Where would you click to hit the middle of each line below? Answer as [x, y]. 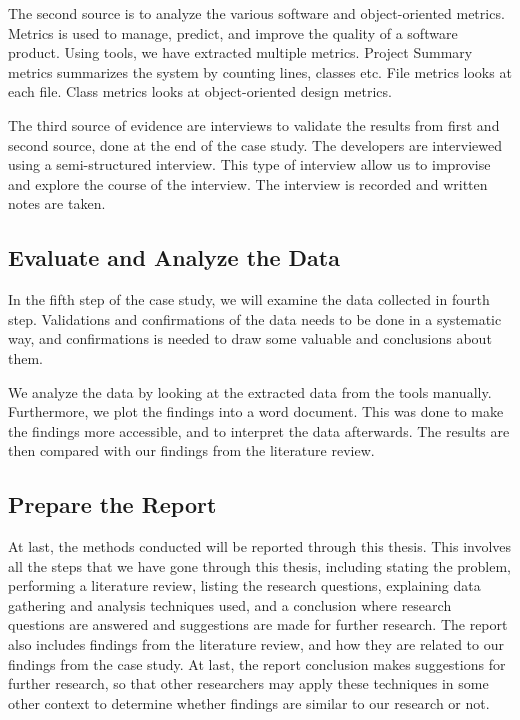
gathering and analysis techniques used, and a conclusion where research [230, 604]
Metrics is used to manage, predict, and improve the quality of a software [233, 32]
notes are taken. [57, 203]
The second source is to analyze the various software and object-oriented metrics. [256, 13]
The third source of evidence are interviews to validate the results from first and [254, 124]
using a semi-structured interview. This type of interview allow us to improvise [249, 164]
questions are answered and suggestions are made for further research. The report [258, 624]
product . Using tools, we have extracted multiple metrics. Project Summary [240, 52]
